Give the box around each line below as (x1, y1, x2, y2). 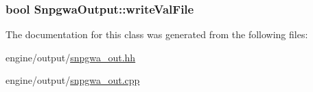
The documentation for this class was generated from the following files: (5, 27, 308, 42)
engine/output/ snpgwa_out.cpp (5, 73, 140, 87)
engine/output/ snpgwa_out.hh (5, 50, 136, 64)
